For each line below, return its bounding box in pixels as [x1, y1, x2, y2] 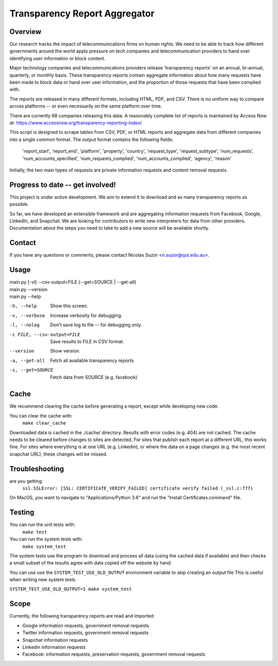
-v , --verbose [9, 312, 45, 319]
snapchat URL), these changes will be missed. [9, 451, 108, 457]
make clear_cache [22, 420, 66, 426]
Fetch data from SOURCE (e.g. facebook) [50, 374, 137, 380]
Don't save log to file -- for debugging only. [50, 322, 142, 328]
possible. [9, 201, 29, 207]
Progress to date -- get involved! [9, 180, 116, 189]
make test [22, 529, 47, 535]
